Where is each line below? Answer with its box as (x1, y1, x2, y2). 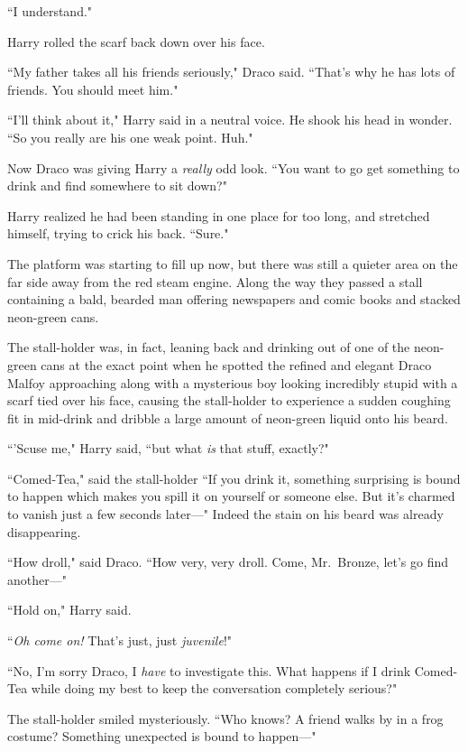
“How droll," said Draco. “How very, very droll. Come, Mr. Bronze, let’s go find (7, 552, 449, 571)
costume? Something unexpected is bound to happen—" (7, 727, 317, 746)
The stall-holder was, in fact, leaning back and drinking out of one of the (7, 338, 410, 357)
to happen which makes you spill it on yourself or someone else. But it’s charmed (7, 487, 455, 505)
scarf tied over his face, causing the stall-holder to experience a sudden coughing (7, 391, 451, 410)
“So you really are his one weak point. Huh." (7, 127, 253, 146)
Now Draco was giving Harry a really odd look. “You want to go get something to (7, 158, 460, 177)
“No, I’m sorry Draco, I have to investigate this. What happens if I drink (7, 661, 411, 680)
